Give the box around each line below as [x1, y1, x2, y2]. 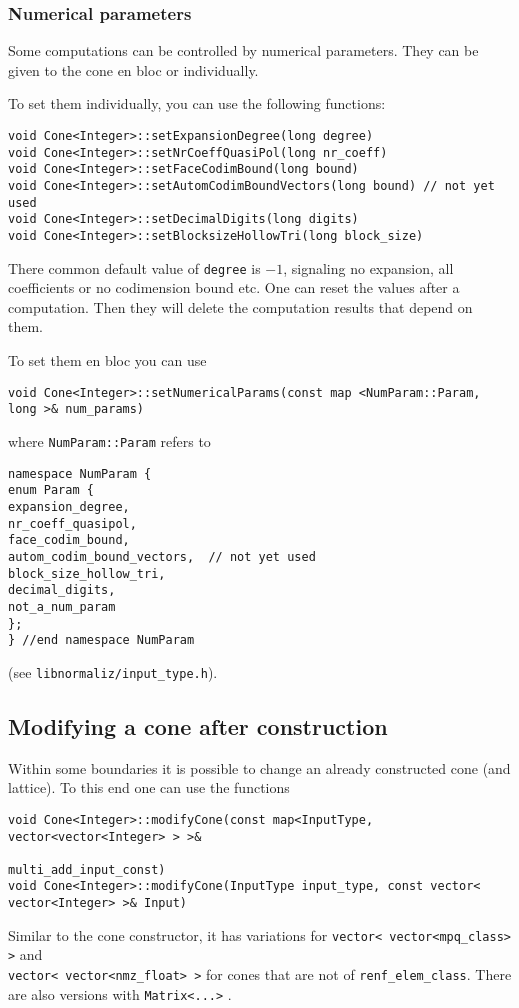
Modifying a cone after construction [8, 710, 388, 741]
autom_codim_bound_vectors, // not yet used [8, 549, 316, 564]
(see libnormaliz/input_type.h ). [8, 661, 218, 682]
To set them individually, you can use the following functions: [8, 93, 386, 114]
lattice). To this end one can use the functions [8, 777, 290, 798]
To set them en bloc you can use [8, 350, 207, 371]
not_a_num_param [8, 599, 116, 614]
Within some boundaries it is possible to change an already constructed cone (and [8, 757, 511, 778]
